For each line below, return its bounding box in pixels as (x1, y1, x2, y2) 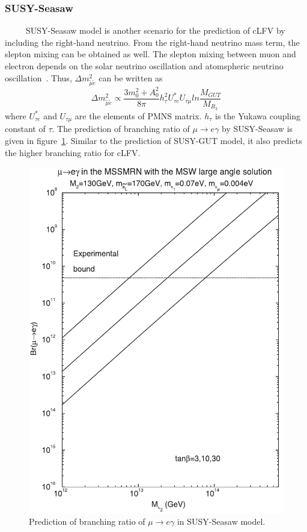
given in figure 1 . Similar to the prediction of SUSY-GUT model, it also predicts (5, 134, 302, 146)
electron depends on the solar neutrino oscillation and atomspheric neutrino (5, 60, 284, 72)
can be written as (99, 71, 163, 84)
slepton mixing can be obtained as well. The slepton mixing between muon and (5, 48, 296, 60)
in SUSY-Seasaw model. (177, 515, 266, 528)
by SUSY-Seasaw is (222, 122, 293, 135)
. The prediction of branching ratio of (52, 122, 190, 135)
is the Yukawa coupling (215, 109, 301, 122)
